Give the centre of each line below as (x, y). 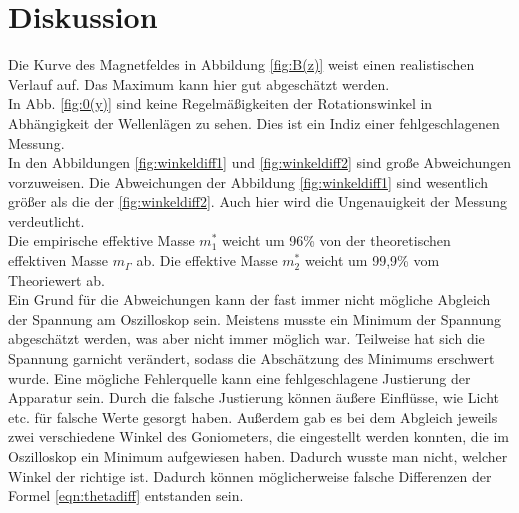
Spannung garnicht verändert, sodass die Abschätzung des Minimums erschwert (251, 358)
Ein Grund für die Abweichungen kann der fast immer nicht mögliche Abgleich (249, 299)
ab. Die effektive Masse (207, 260)
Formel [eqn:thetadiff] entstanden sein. (126, 495)
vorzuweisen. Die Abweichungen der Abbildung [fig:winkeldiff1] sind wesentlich (248, 181)
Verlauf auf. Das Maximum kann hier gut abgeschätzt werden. (199, 83)
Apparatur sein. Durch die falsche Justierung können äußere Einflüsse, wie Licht (253, 397)
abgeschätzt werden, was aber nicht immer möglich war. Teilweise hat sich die (246, 338)
